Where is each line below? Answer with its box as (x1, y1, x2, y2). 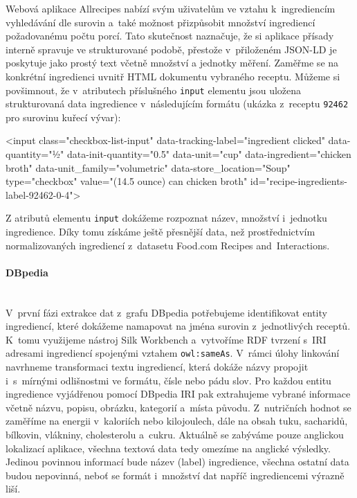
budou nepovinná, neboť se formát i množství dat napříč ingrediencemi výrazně (6, 468, 345, 482)
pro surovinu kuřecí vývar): (6, 109, 121, 124)
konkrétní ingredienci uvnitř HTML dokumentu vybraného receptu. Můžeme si (6, 69, 340, 83)
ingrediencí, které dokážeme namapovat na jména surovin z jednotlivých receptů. (6, 319, 351, 333)
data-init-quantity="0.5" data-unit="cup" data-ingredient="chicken (66, 147, 351, 161)
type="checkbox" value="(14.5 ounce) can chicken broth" (6, 174, 248, 188)
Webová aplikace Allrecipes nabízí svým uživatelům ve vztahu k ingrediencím (6, 1, 336, 15)
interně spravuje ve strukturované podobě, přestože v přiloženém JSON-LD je (6, 42, 337, 56)
